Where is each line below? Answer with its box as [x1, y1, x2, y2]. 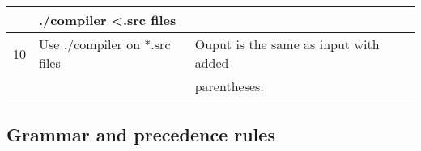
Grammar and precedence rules [6, 122, 275, 147]
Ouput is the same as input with [194, 35, 380, 53]
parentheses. [194, 77, 264, 95]
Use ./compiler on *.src [39, 35, 171, 53]
